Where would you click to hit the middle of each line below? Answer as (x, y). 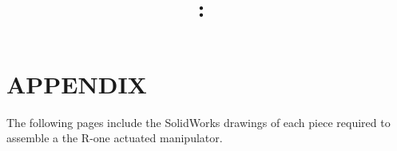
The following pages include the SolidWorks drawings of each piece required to (198, 122)
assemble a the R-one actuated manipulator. (115, 138)
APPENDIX (77, 83)
